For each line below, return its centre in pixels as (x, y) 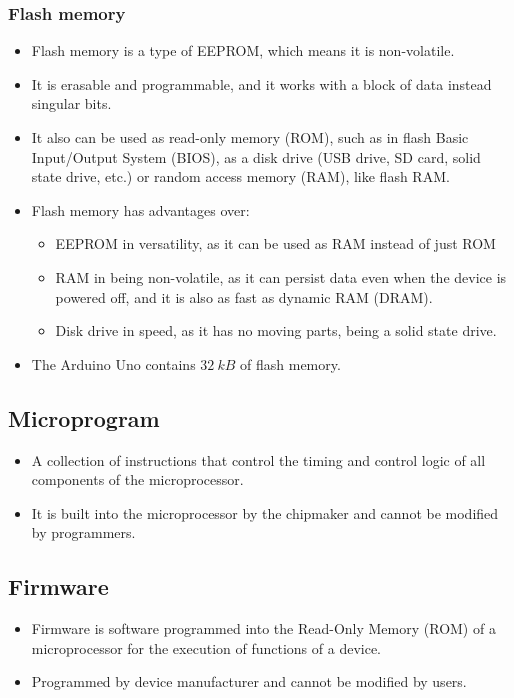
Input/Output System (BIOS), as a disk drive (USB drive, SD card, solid (256, 156)
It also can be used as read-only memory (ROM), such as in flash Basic (250, 137)
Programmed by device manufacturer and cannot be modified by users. (249, 681)
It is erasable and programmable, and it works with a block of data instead (261, 83)
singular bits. (71, 103)
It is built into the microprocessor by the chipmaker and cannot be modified (265, 512)
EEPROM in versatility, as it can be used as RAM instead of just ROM (275, 243)
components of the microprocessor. (137, 479)
